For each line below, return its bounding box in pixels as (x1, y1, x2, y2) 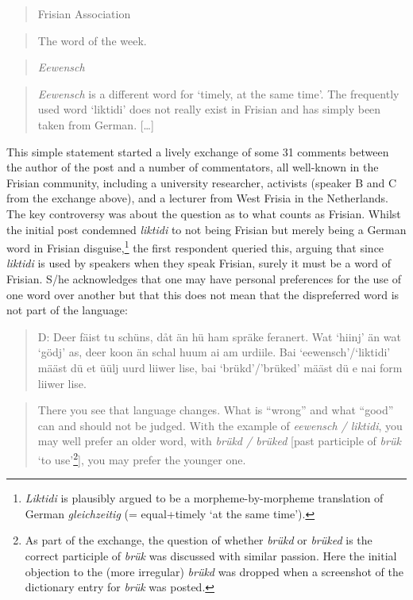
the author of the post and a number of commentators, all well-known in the (6, 159, 379, 175)
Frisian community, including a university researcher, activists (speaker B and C (6, 174, 397, 190)
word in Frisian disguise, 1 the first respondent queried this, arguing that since (6, 237, 384, 256)
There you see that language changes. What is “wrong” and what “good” (37, 402, 394, 418)
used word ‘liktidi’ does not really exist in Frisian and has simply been (37, 101, 381, 117)
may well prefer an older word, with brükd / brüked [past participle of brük (37, 433, 401, 449)
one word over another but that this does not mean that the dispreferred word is (6, 286, 399, 302)
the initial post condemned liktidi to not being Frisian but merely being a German (6, 221, 407, 237)
